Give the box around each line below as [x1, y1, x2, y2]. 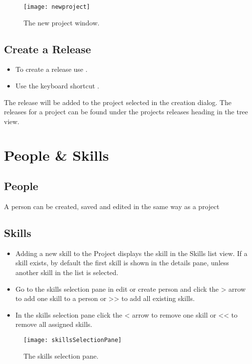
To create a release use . [15, 64, 88, 74]
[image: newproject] [23, 3, 91, 10]
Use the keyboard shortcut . [15, 81, 99, 91]
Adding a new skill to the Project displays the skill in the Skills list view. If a [15, 248, 248, 258]
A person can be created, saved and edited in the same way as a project [4, 201, 220, 211]
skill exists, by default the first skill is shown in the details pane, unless [15, 257, 229, 268]
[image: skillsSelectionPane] [23, 336, 122, 343]
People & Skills [4, 145, 109, 165]
